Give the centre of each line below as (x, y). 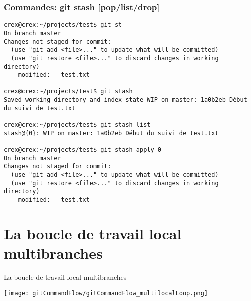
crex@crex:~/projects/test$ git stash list (77, 125)
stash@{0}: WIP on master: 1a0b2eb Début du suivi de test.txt (111, 133)
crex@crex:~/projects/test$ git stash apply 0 (83, 150)
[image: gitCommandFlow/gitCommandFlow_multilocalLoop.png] (106, 293)
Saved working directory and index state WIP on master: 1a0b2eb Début (126, 100)
